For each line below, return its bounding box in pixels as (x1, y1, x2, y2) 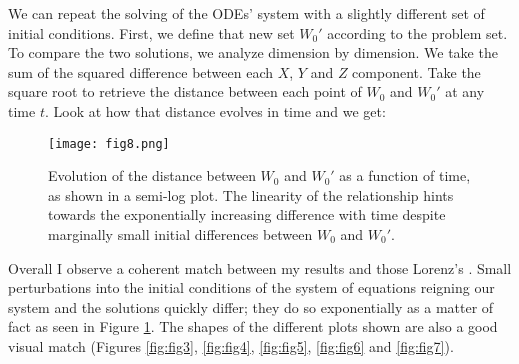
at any (445, 81, 485, 102)
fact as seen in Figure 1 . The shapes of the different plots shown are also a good (8, 316, 498, 337)
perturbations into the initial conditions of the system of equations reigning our (8, 277, 495, 298)
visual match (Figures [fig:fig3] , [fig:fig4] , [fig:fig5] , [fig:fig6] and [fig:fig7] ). (8, 335, 454, 356)
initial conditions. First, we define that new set (8, 22, 295, 43)
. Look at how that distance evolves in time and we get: (44, 100, 386, 121)
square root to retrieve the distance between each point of (8, 81, 362, 102)
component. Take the (352, 61, 481, 82)
